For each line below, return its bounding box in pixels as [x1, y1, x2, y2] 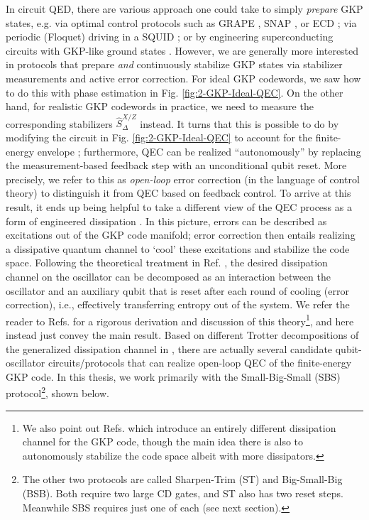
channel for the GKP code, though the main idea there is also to [22, 434, 304, 449]
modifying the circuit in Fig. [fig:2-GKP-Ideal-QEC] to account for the [6, 130, 313, 145]
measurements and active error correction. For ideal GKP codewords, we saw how [6, 70, 361, 85]
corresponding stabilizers [6, 116, 113, 131]
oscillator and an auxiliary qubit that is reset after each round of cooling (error [6, 283, 349, 298]
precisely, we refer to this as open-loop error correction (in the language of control [6, 171, 360, 186]
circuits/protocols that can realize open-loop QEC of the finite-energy [48, 355, 352, 370]
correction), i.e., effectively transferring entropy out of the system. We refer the [6, 297, 350, 312]
